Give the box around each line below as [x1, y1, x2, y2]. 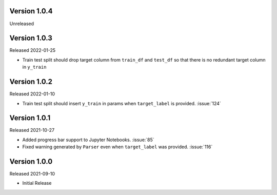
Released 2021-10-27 [9, 127, 55, 133]
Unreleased [9, 21, 34, 27]
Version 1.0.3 [9, 34, 52, 43]
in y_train [22, 64, 47, 70]
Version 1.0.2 [9, 77, 53, 86]
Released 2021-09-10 [9, 171, 55, 177]
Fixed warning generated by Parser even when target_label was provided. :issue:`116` [22, 144, 213, 150]
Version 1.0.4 [9, 7, 53, 15]
